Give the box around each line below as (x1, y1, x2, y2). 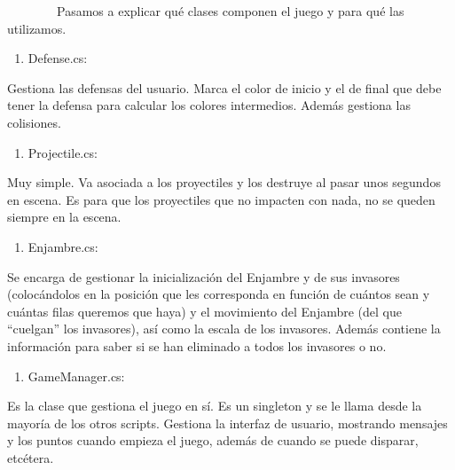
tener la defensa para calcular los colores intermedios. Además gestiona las (7, 96, 411, 114)
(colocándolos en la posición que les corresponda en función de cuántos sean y (7, 285, 430, 303)
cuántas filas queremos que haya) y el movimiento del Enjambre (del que (7, 302, 402, 320)
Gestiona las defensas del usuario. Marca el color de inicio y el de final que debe (7, 78, 442, 97)
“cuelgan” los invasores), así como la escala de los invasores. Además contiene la (7, 319, 441, 338)
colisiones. (7, 113, 61, 131)
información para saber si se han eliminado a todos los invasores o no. (7, 336, 387, 355)
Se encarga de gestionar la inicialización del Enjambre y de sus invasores (7, 267, 400, 286)
